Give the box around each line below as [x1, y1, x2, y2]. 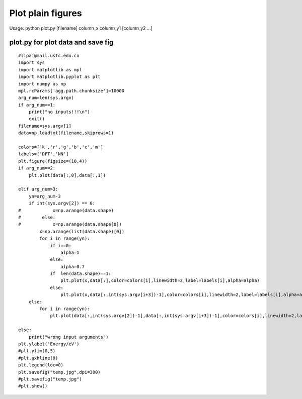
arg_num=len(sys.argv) [18, 95, 74, 101]
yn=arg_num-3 [28, 193, 61, 199]
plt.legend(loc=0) [18, 362, 64, 368]
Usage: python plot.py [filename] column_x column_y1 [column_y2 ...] [9, 25, 153, 31]
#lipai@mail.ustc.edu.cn [18, 53, 80, 58]
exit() [28, 116, 45, 122]
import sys [18, 60, 45, 65]
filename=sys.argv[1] [18, 123, 71, 129]
